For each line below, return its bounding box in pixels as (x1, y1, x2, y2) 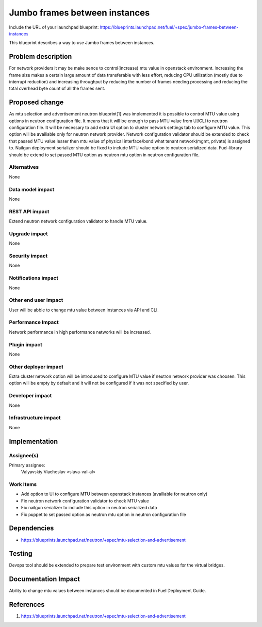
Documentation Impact (9, 575, 80, 583)
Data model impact (9, 186, 55, 193)
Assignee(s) (9, 452, 39, 459)
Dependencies (9, 524, 54, 532)
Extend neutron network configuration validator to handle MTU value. (9, 218, 148, 224)
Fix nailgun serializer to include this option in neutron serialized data (21, 505, 157, 511)
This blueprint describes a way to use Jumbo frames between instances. (9, 40, 155, 46)
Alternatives (9, 164, 39, 171)
